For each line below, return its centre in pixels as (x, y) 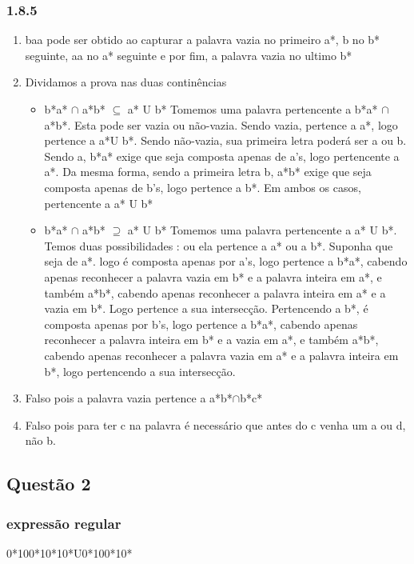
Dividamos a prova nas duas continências (126, 82)
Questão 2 (49, 484)
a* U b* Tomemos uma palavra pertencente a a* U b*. (262, 230)
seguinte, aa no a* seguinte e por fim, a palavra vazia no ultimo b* (189, 55)
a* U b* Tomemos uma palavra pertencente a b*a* (253, 109)
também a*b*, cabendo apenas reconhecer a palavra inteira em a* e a (215, 292)
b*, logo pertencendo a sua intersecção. (140, 371)
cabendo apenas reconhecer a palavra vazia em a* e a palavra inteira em (221, 355)
